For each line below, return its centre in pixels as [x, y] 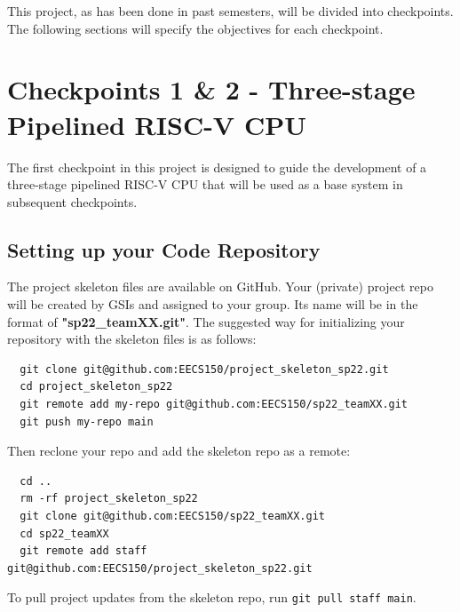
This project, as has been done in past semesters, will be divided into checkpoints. [230, 11]
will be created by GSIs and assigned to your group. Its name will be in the [213, 304]
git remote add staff [83, 551]
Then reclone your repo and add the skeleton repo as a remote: [179, 451]
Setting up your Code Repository [164, 249]
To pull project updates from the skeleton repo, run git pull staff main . [212, 597]
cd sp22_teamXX [64, 533]
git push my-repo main [87, 421]
